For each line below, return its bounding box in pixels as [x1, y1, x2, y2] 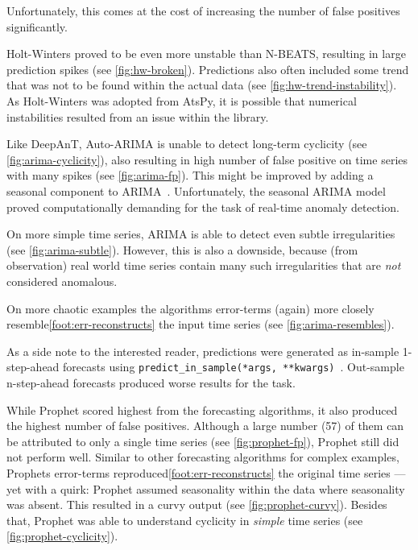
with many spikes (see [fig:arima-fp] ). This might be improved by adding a [6, 167, 374, 184]
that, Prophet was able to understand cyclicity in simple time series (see [6, 511, 363, 528]
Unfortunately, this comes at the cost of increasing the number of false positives [6, 2, 400, 19]
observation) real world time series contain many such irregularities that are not [6, 257, 401, 274]
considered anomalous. [6, 272, 118, 289]
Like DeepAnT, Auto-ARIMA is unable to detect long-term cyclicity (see [6, 135, 367, 152]
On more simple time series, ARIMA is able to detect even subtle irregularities [6, 225, 395, 242]
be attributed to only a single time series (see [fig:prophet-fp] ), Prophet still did [6, 432, 399, 449]
